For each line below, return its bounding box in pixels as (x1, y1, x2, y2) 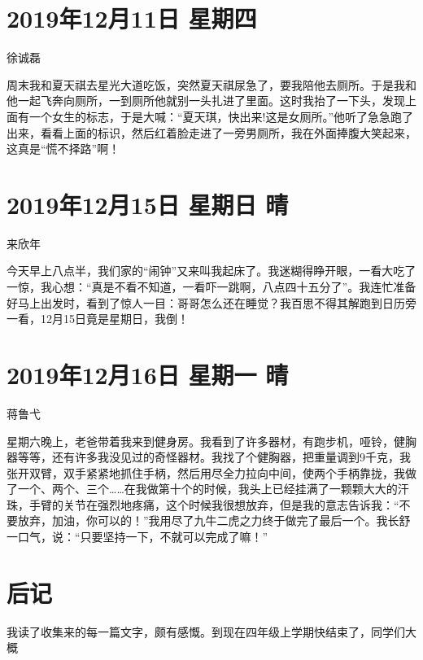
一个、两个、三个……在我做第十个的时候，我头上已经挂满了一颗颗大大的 (17, 480, 398, 497)
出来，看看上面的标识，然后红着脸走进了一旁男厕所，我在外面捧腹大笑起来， (7, 124, 416, 141)
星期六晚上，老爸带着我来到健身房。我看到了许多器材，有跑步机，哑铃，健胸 (7, 432, 416, 449)
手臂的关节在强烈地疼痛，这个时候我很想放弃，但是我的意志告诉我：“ (28, 496, 399, 513)
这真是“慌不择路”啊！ (7, 140, 120, 157)
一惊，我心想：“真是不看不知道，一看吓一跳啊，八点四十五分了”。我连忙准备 (7, 278, 416, 295)
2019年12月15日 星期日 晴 (7, 187, 289, 221)
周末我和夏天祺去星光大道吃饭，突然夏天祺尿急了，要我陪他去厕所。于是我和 (7, 76, 416, 93)
